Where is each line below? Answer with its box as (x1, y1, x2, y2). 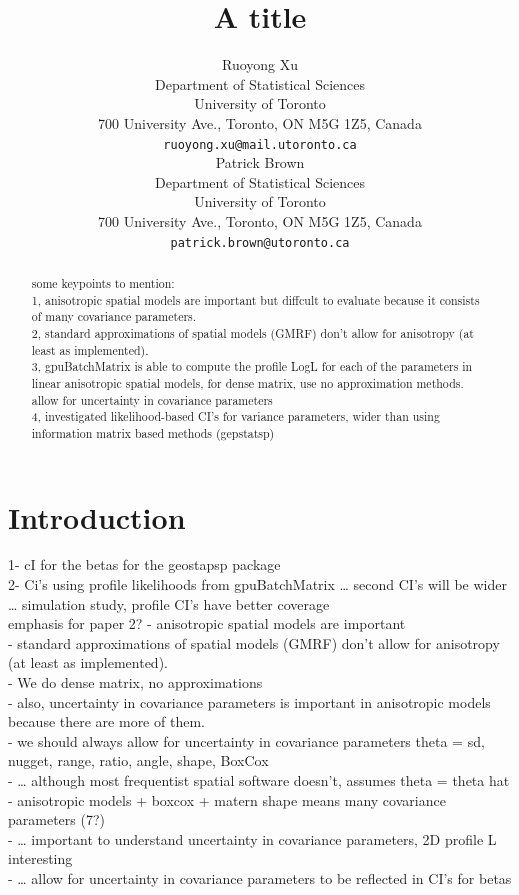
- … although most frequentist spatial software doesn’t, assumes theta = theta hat (8, 770, 510, 791)
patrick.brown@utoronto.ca (170, 235, 350, 250)
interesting (8, 848, 73, 869)
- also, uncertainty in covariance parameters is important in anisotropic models (8, 691, 491, 712)
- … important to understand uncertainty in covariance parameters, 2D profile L (8, 828, 497, 849)
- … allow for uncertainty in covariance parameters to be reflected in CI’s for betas (8, 867, 512, 888)
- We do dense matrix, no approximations (8, 672, 263, 693)
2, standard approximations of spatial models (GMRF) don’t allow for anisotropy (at (31, 324, 474, 341)
